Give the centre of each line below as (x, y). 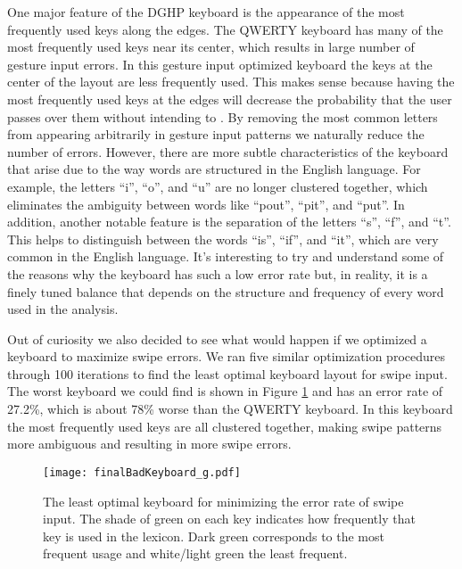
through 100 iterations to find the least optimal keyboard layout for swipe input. (227, 373)
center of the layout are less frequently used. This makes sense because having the (231, 82)
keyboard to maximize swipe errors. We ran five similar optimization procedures (227, 356)
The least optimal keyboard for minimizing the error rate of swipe (223, 501)
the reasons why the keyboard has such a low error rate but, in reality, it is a (218, 273)
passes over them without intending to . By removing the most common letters (223, 116)
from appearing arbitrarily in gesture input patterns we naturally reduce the (216, 134)
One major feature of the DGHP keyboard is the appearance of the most (206, 12)
